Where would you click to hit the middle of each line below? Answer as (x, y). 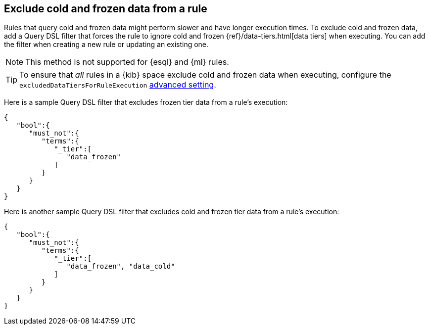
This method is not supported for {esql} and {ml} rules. (127, 62)
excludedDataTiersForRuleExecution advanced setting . (118, 85)
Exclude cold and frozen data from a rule (106, 9)
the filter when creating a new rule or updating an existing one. (106, 45)
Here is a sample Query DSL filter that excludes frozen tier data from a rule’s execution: (146, 102)
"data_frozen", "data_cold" (121, 266)
